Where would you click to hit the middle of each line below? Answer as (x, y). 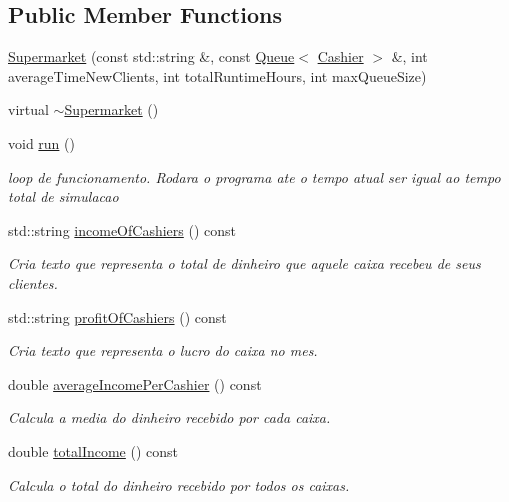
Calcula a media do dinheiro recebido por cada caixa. (169, 417)
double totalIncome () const (93, 450)
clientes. (33, 282)
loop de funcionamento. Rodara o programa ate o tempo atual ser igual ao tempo (254, 176)
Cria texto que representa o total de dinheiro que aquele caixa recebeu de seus (244, 263)
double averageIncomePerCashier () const (135, 383)
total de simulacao (63, 196)
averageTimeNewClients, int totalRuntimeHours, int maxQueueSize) (217, 75)
